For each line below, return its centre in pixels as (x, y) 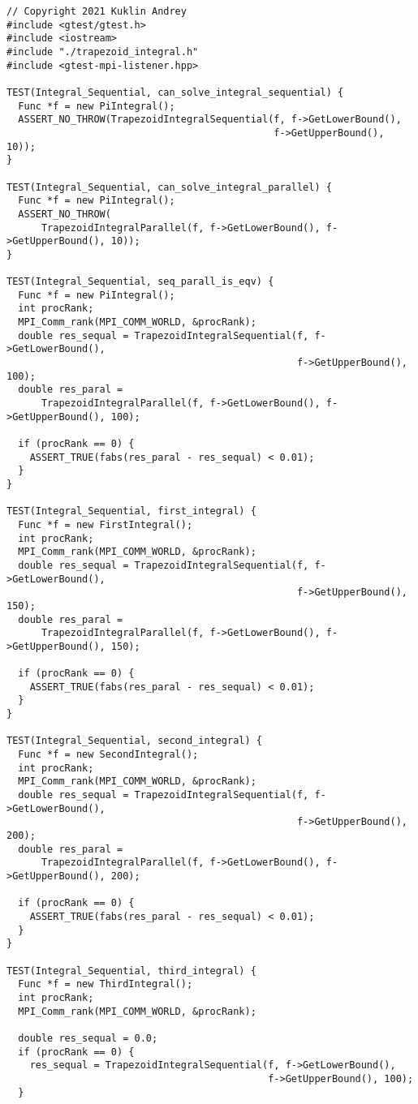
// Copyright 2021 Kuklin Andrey (97, 11)
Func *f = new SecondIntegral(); (108, 755)
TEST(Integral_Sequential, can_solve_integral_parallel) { (169, 187)
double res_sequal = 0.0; (88, 1038)
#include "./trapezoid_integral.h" (103, 52)
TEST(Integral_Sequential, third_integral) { (131, 971)
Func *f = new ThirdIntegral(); (106, 984)
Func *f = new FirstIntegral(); (106, 524)
